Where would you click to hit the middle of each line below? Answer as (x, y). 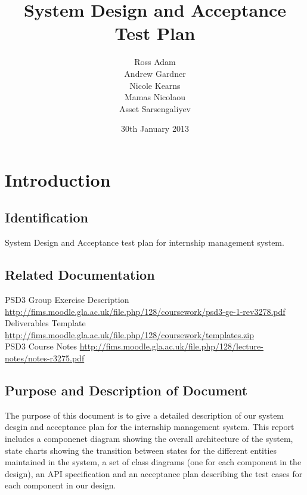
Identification (46, 217)
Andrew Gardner (155, 73)
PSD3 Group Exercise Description (67, 300)
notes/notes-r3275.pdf (45, 358)
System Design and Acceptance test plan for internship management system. (145, 242)
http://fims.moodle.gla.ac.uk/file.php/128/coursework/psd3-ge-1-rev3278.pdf (145, 311)
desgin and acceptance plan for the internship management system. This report (150, 427)
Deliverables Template (45, 323)
